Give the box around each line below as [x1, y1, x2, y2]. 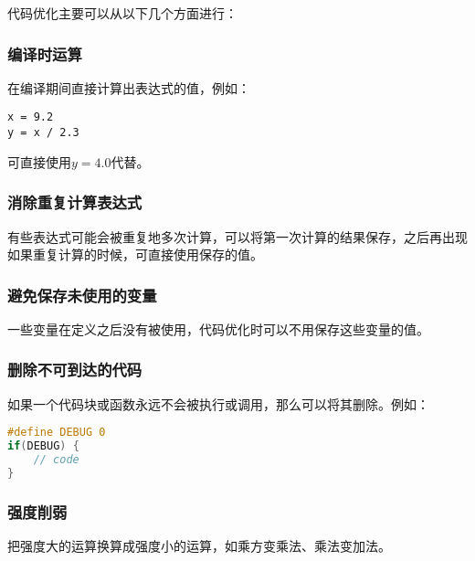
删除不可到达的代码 [7, 358, 142, 381]
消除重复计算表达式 [7, 191, 142, 214]
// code [33, 453, 79, 467]
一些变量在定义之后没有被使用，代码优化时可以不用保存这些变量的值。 [7, 319, 429, 338]
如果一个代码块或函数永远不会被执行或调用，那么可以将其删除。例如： [7, 394, 429, 413]
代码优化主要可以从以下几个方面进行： [7, 4, 237, 22]
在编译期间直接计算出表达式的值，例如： [7, 78, 250, 97]
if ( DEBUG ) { [7, 439, 79, 453]
